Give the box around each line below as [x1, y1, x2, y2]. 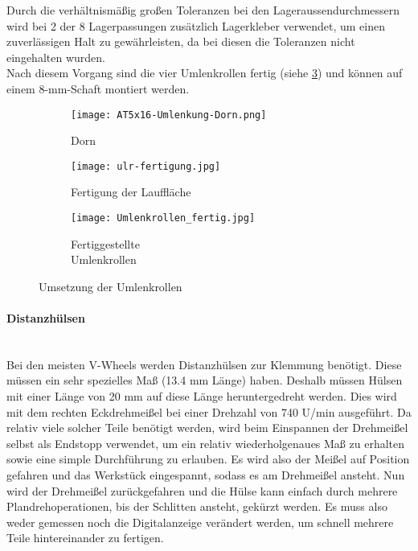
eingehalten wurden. [6, 48, 105, 65]
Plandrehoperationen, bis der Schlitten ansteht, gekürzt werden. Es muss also [6, 498, 387, 515]
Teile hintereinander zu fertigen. [6, 529, 164, 546]
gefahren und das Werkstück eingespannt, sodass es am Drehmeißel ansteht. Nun [6, 467, 405, 483]
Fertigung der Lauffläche [71, 183, 191, 200]
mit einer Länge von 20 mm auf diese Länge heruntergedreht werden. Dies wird [6, 388, 397, 405]
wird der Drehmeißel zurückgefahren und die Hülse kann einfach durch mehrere [6, 482, 398, 499]
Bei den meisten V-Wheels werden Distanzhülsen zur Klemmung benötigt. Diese [6, 356, 402, 372]
